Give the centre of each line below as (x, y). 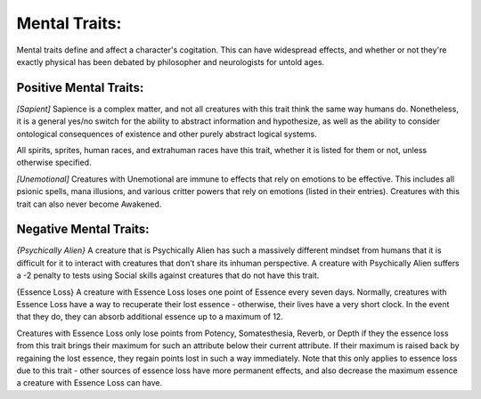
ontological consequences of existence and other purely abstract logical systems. (167, 134)
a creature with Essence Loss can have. (90, 383)
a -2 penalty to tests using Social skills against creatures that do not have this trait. (168, 275)
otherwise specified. (54, 163)
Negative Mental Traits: (83, 229)
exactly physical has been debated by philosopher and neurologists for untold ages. (171, 61)
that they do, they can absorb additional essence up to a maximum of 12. (150, 317)
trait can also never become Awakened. (89, 204)
